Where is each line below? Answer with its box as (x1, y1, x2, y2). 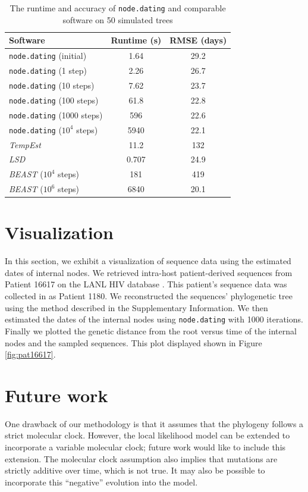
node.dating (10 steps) (9, 79, 95, 91)
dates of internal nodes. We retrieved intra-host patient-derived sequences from (5, 266, 293, 278)
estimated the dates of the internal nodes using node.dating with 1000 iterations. (5, 313, 303, 325)
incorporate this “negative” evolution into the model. (5, 475, 198, 488)
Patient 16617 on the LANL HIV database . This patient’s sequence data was (5, 278, 287, 290)
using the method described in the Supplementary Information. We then (5, 301, 268, 314)
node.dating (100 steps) (9, 93, 99, 106)
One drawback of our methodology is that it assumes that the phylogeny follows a (5, 417, 304, 430)
